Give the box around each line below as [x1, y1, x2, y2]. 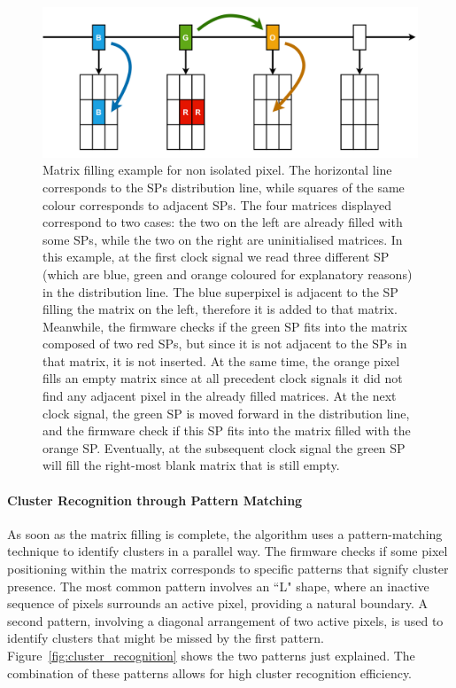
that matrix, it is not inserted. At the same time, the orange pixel [43, 351, 400, 370]
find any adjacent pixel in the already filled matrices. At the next [43, 387, 397, 405]
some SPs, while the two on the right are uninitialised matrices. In [43, 230, 403, 248]
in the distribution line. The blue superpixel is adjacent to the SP [43, 282, 398, 301]
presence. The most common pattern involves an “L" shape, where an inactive [7, 576, 429, 595]
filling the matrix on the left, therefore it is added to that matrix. [43, 300, 398, 318]
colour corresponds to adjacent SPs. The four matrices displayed [43, 195, 391, 214]
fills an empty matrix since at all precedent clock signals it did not [43, 369, 403, 387]
